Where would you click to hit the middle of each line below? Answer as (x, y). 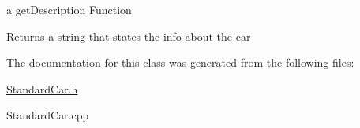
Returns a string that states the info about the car (129, 36)
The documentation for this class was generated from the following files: (180, 62)
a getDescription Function (69, 9)
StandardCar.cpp (48, 115)
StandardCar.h (42, 88)
